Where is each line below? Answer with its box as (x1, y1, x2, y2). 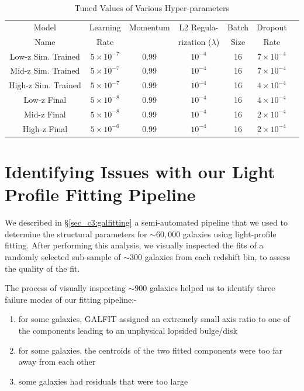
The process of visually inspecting (5, 282, 126, 294)
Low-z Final (23, 94, 67, 106)
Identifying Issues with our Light (5, 160, 275, 184)
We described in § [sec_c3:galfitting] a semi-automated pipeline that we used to (5, 216, 288, 229)
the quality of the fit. (5, 262, 80, 274)
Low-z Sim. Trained (9, 50, 80, 62)
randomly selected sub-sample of (5, 250, 121, 262)
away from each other (18, 355, 96, 368)
